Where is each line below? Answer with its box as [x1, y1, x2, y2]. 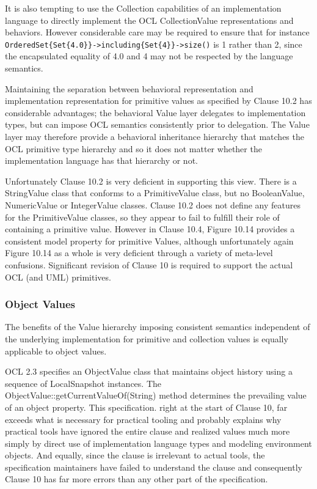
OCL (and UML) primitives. [5, 270, 111, 283]
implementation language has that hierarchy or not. [5, 154, 198, 167]
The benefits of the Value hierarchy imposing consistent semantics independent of [5, 320, 310, 333]
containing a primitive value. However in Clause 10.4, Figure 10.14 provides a [5, 222, 295, 235]
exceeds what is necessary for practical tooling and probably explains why [5, 413, 282, 425]
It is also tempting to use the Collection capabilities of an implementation [5, 2, 282, 14]
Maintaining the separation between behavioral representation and [5, 82, 253, 95]
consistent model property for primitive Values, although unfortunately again [5, 234, 294, 247]
